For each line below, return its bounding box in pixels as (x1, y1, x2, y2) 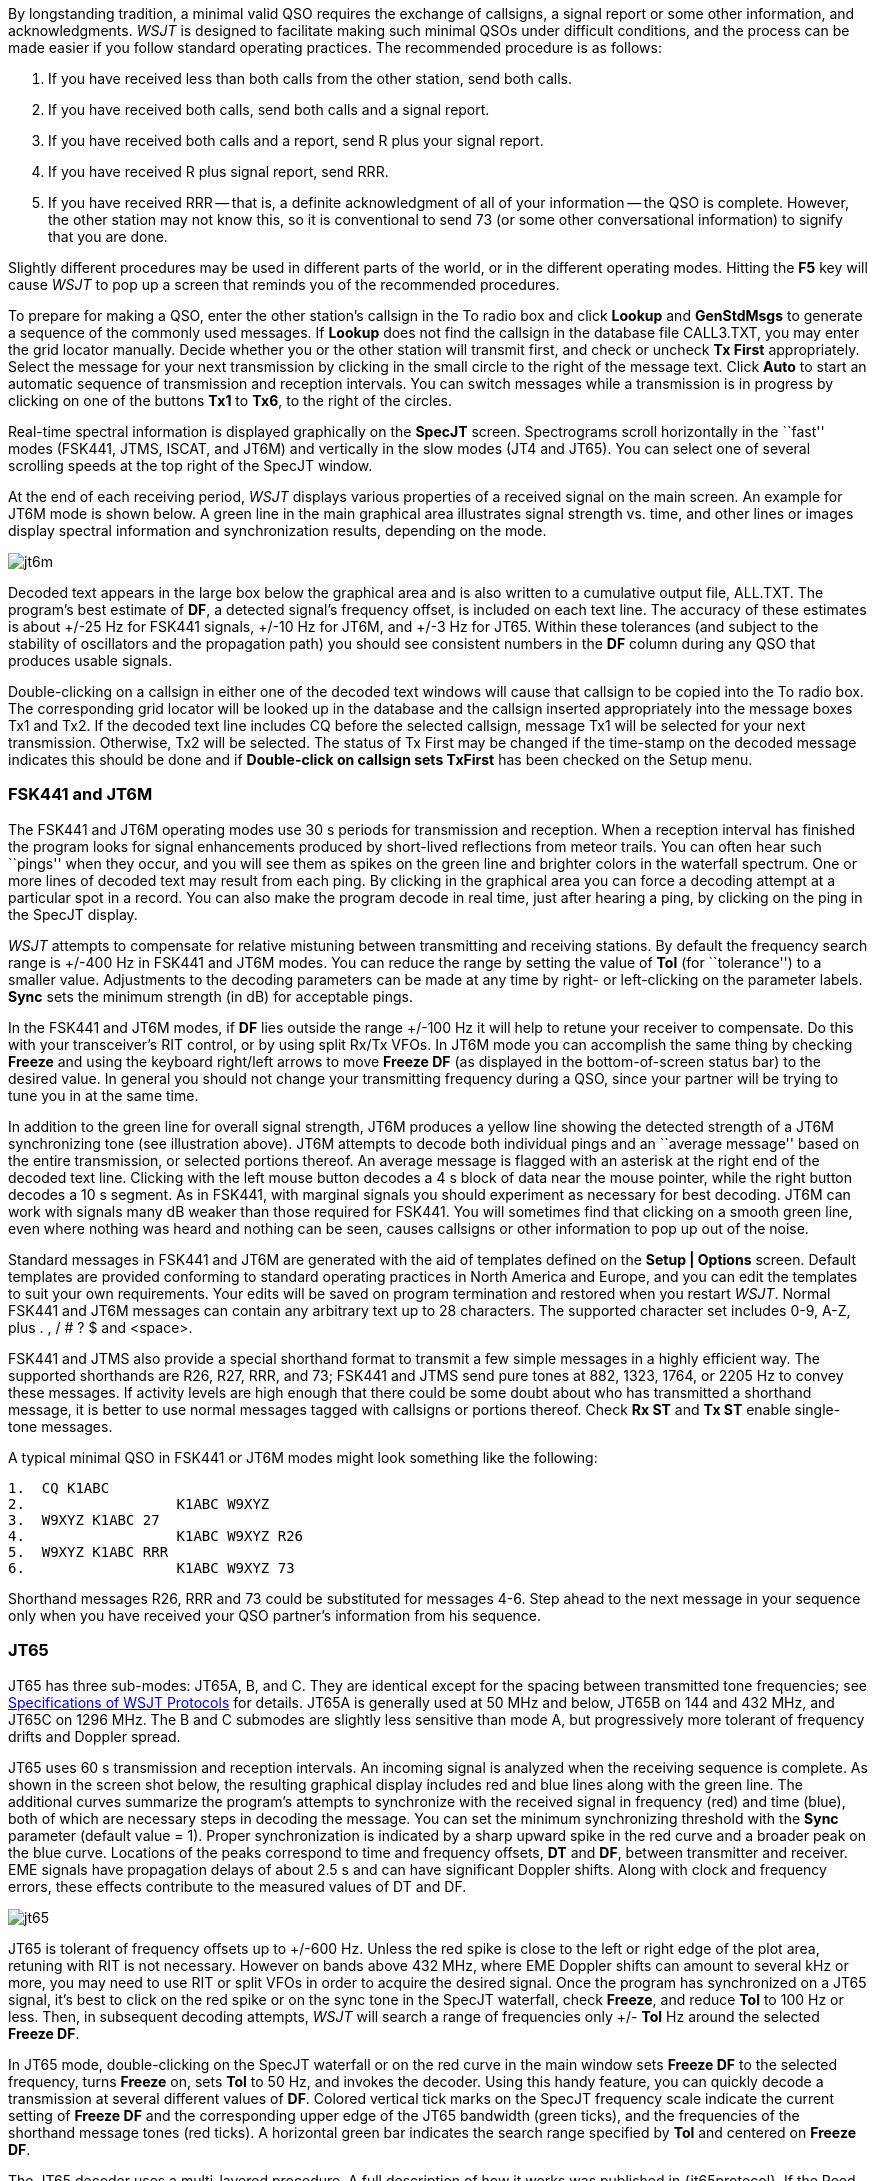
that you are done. (48, 228, 168, 245)
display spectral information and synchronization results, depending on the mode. (8, 522, 547, 539)
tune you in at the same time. (8, 1086, 199, 1104)
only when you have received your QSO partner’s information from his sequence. (8, 1606, 542, 1624)
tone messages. (8, 1417, 113, 1435)
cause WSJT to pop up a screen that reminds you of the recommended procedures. (8, 276, 560, 293)
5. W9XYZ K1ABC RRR (8, 1543, 169, 1560)
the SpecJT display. (8, 905, 138, 923)
